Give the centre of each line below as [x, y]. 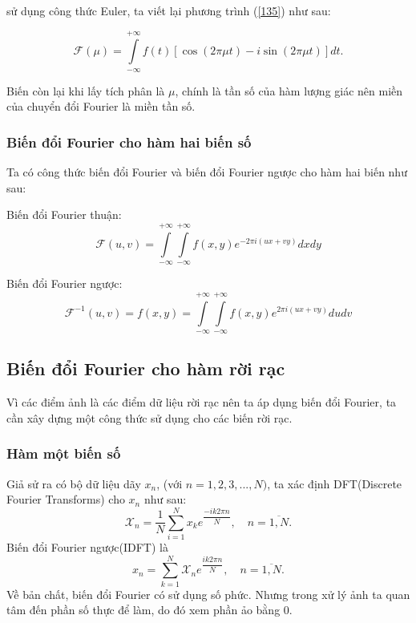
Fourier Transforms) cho [66, 499]
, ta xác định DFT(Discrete [335, 483]
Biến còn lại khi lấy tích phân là [86, 90]
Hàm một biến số [64, 453]
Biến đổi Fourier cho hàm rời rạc [146, 368]
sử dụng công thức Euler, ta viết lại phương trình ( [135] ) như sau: [169, 10]
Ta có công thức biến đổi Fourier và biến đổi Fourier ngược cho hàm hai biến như [207, 172]
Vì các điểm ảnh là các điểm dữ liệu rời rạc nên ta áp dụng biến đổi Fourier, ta [202, 402]
